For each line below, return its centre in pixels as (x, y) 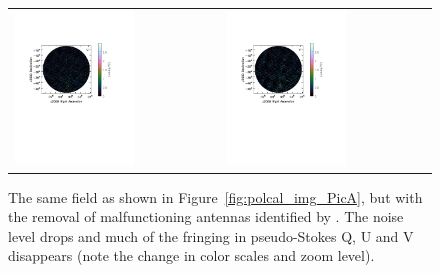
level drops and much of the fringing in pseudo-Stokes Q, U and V (211, 235)
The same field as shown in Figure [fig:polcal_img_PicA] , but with (215, 196)
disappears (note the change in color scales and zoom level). (191, 255)
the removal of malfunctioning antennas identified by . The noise (206, 216)
